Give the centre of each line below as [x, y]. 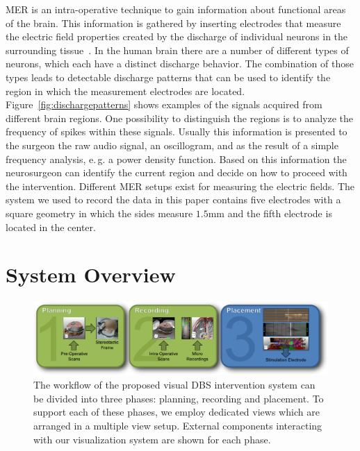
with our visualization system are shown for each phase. [152, 439]
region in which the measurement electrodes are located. [125, 91]
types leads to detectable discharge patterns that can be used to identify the [168, 77]
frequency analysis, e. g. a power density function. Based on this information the [176, 159]
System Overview [91, 274]
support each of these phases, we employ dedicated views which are [177, 412]
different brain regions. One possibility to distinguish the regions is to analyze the [180, 118]
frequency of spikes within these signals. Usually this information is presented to [177, 131]
